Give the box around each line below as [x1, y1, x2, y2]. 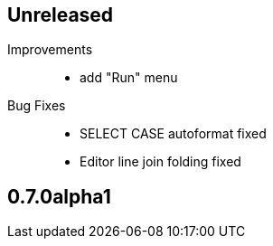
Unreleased [7, 4, 114, 26]
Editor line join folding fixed [80, 154, 241, 170]
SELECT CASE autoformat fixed [80, 126, 267, 142]
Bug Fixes [7, 98, 66, 114]
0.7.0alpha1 [7, 184, 111, 208]
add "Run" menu [80, 70, 178, 86]
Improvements [7, 42, 93, 58]
